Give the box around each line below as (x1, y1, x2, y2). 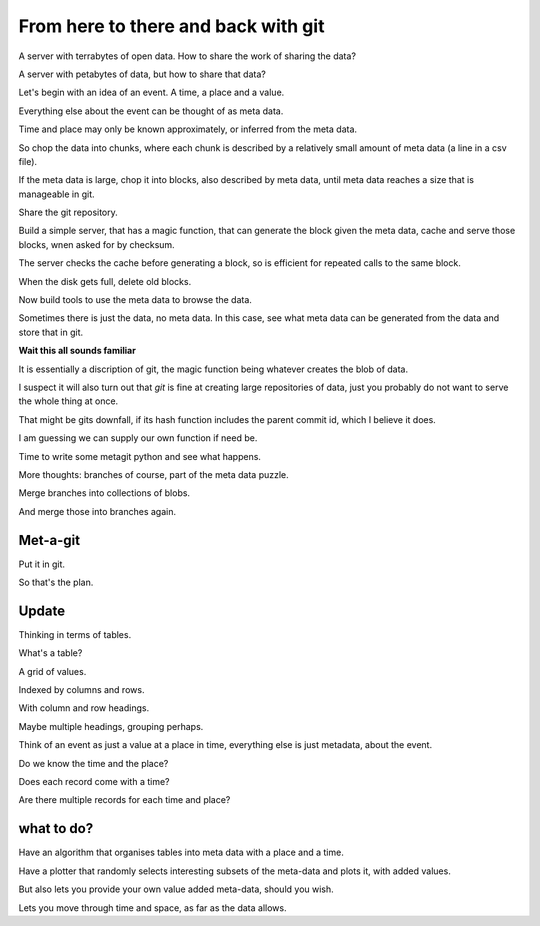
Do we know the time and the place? (18, 757, 169, 769)
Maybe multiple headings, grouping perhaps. (18, 720, 204, 732)
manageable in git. (18, 188, 95, 200)
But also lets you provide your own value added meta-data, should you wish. (18, 883, 334, 895)
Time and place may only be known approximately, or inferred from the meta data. (18, 123, 358, 135)
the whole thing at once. (18, 395, 119, 407)
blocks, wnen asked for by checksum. (18, 238, 175, 250)
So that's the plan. (18, 576, 94, 588)
